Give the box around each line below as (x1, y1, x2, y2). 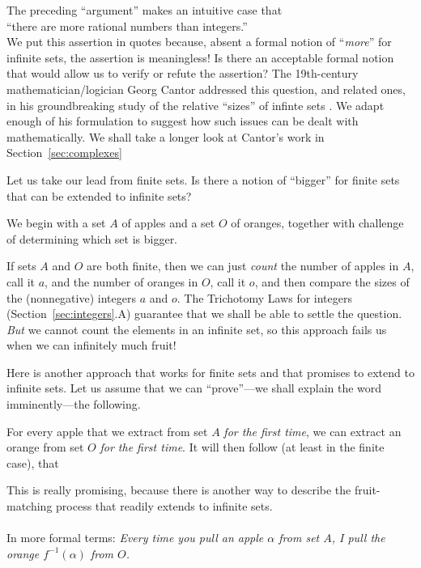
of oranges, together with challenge (231, 214, 404, 231)
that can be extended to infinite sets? (6, 187, 192, 204)
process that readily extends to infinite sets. (56, 498, 273, 515)
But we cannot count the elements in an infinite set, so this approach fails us (6, 320, 387, 337)
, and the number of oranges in (45, 273, 198, 290)
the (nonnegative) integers (6, 289, 136, 306)
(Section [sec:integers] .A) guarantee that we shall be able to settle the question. (6, 305, 402, 322)
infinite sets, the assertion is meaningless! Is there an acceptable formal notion (6, 49, 394, 66)
